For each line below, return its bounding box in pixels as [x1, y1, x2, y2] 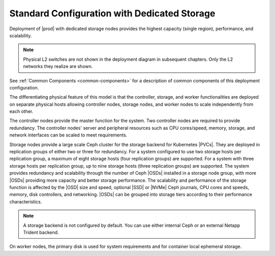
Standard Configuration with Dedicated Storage [9, 8, 216, 19]
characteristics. [9, 198, 42, 204]
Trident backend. [23, 229, 59, 235]
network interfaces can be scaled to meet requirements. [9, 132, 127, 138]
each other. [9, 108, 34, 114]
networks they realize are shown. [23, 63, 93, 69]
